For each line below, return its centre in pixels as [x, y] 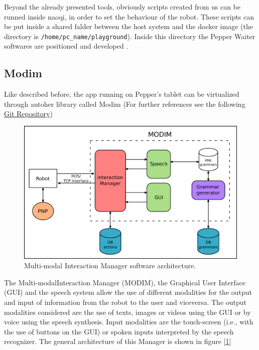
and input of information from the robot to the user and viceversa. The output [125, 302]
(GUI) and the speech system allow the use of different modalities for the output [128, 292]
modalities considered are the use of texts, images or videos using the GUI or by [127, 312]
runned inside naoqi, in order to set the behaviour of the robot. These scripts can [129, 16]
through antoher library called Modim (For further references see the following [125, 104]
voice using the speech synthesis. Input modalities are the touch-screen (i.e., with [129, 322]
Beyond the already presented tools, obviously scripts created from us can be [122, 7]
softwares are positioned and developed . [66, 46]
